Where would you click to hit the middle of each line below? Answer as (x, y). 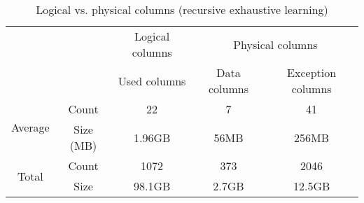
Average (30, 127)
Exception (312, 72)
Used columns (152, 80)
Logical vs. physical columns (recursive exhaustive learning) (182, 9)
